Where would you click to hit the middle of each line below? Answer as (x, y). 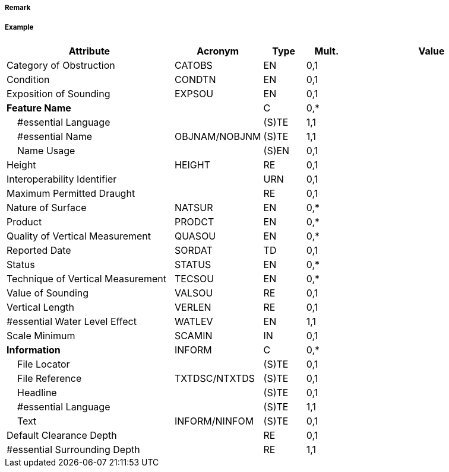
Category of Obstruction (61, 65)
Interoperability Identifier (62, 179)
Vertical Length (40, 307)
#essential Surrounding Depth (73, 449)
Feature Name (39, 108)
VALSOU (194, 293)
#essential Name (55, 136)
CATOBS (194, 65)
